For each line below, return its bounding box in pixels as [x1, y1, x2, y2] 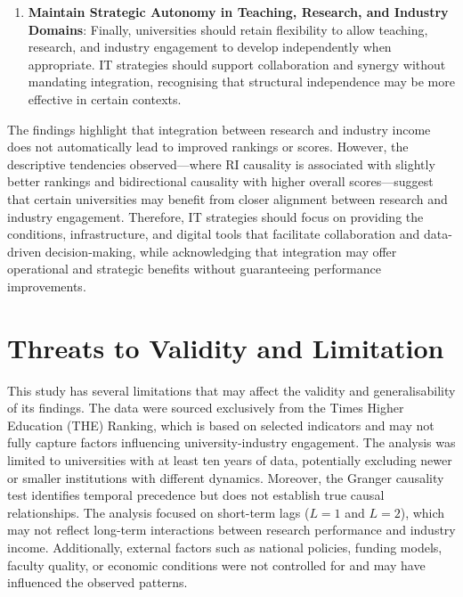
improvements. [7, 276, 86, 295]
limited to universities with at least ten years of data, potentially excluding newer [7, 451, 452, 469]
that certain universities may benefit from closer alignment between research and [7, 189, 448, 208]
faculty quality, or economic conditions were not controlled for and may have [7, 555, 426, 574]
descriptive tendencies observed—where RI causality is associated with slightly [7, 154, 435, 173]
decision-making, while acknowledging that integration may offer [45, 241, 397, 260]
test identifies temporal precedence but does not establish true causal [7, 486, 385, 504]
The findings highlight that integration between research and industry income [7, 119, 431, 138]
